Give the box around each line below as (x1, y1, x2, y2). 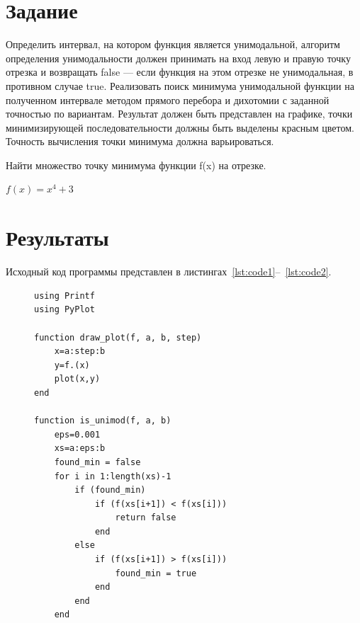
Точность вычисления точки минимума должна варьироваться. (6, 134, 274, 149)
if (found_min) (74, 485, 146, 496)
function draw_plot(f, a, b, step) (34, 332, 202, 343)
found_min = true (115, 568, 197, 578)
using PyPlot (34, 304, 95, 315)
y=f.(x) (54, 360, 90, 370)
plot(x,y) (54, 374, 101, 384)
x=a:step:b (54, 346, 106, 357)
